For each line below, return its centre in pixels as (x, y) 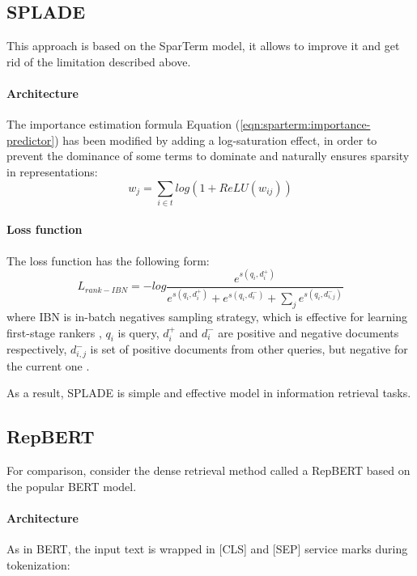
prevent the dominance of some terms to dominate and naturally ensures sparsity (208, 156)
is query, (138, 332)
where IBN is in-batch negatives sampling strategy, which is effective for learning (207, 316)
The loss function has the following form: (108, 260)
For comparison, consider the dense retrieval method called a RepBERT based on (208, 470)
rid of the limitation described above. (99, 61)
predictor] (31, 140)
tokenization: (38, 564)
